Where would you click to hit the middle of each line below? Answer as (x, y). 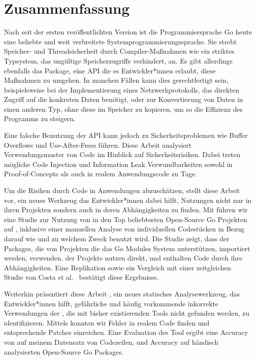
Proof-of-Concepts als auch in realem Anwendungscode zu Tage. (101, 174)
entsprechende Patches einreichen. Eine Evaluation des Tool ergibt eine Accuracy (126, 332)
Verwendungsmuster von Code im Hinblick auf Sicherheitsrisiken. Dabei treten (122, 154)
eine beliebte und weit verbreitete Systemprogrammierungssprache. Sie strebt (120, 41)
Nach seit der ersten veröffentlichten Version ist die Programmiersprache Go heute (128, 32)
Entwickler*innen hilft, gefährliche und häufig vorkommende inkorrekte (111, 303)
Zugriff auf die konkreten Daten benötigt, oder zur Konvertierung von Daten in (124, 99)
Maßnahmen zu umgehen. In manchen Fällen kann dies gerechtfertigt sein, (116, 80)
